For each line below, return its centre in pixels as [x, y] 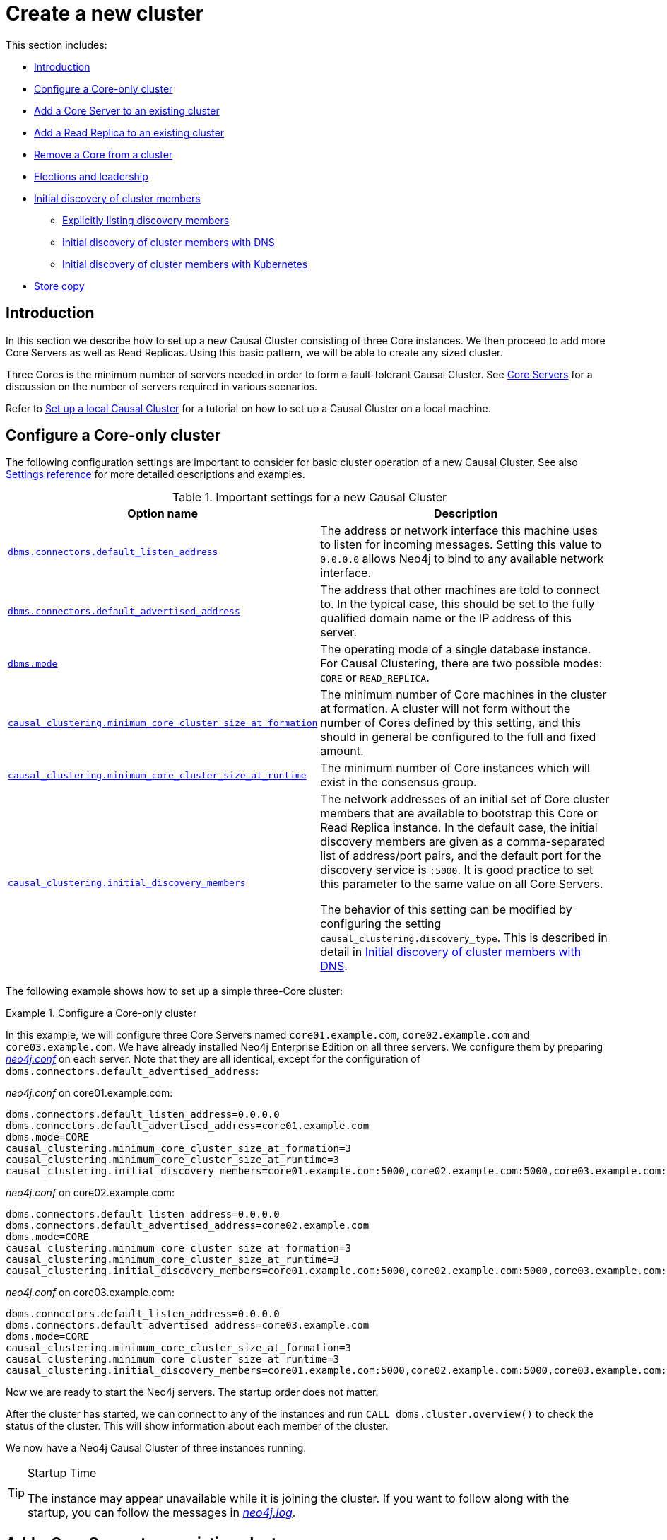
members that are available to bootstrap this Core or [459, 813]
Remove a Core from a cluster [104, 154]
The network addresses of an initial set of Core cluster [465, 799]
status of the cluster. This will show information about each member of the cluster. [197, 1426]
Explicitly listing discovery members [146, 220]
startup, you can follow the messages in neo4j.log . [162, 1513]
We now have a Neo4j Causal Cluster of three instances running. [156, 1448]
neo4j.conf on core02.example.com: [90, 1193]
